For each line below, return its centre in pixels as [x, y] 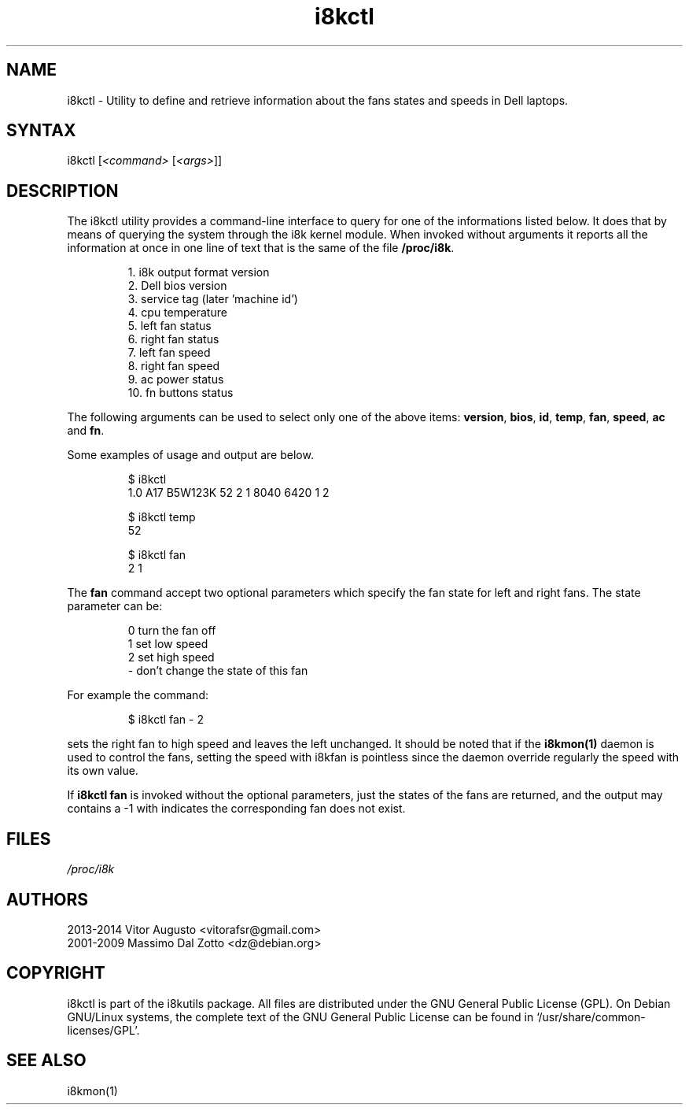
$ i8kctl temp [162, 517]
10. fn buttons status [181, 393]
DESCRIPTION [63, 191]
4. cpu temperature [177, 313]
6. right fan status [173, 339]
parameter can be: [115, 606]
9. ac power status [176, 380]
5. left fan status [169, 326]
